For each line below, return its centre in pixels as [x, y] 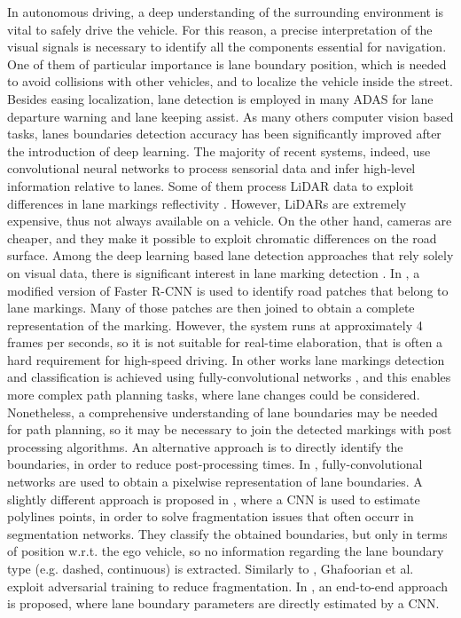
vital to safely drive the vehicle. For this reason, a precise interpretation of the [220, 29]
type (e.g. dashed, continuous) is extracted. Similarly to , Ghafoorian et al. [211, 568]
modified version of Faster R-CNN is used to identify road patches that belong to [228, 290]
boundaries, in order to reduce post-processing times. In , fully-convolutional [215, 464]
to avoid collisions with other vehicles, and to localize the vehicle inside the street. [230, 81]
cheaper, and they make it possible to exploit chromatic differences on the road [222, 238]
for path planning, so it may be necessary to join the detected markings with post [230, 429]
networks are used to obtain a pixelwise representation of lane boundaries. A [215, 482]
